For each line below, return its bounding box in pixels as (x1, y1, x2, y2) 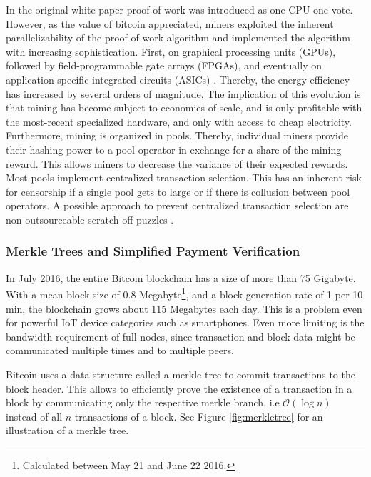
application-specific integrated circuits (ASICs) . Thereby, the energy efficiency (6, 71, 350, 86)
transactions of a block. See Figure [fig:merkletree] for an (74, 408, 323, 423)
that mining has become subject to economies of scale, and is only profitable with (6, 100, 362, 115)
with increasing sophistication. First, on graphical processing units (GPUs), (6, 44, 336, 59)
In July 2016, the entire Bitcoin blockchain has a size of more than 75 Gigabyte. (6, 270, 356, 285)
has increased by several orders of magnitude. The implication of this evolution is (6, 86, 361, 101)
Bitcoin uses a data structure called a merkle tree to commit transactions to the (6, 366, 355, 381)
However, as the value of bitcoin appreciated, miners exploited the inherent (6, 16, 334, 31)
